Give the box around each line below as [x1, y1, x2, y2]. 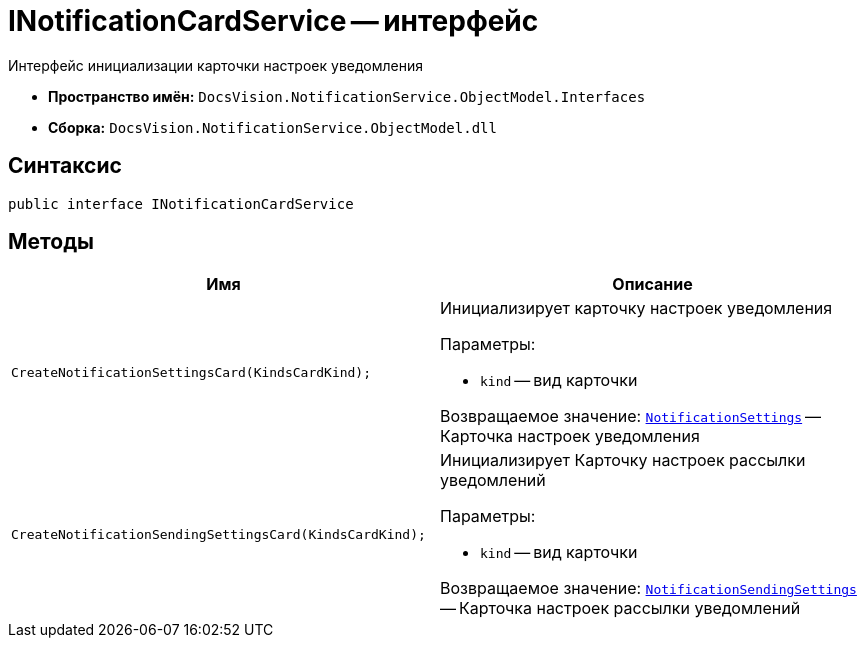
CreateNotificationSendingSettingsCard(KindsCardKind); [11, 526, 426, 542]
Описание [612, 274, 693, 295]
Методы [8, 229, 94, 255]
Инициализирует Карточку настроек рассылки [440, 450, 806, 471]
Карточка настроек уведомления [440, 426, 700, 447]
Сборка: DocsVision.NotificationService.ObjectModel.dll [48, 118, 497, 136]
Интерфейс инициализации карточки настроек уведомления [8, 56, 423, 74]
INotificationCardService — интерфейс [8, 4, 539, 38]
